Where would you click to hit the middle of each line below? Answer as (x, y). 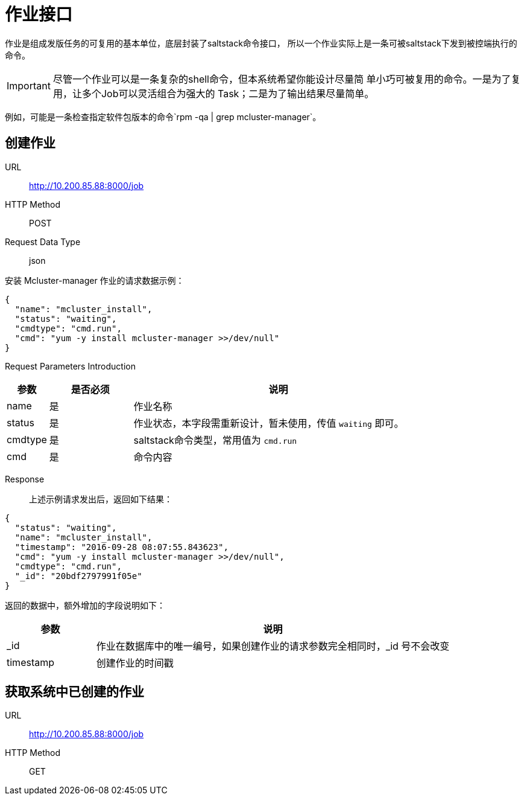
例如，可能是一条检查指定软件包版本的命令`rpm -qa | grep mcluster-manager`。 (163, 117)
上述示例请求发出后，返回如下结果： (101, 499)
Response (25, 479)
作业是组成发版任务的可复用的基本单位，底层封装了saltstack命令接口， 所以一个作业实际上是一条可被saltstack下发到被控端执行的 (261, 43)
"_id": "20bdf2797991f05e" (78, 576)
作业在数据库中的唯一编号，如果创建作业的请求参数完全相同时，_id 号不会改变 (273, 646)
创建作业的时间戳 (135, 663)
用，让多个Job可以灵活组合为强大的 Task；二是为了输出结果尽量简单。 (213, 93)
